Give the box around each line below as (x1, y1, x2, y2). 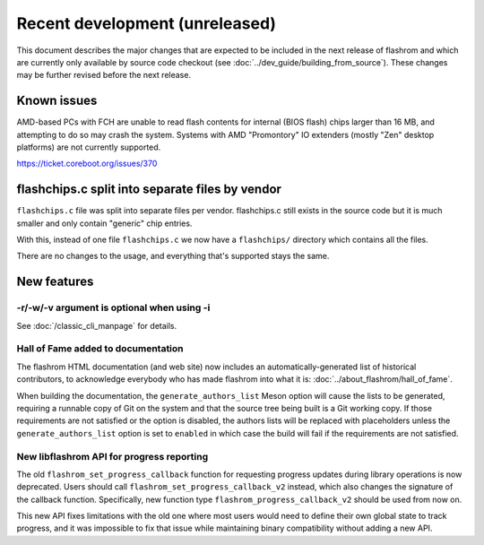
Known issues (16, 93, 98, 108)
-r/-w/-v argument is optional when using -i (16, 301, 211, 314)
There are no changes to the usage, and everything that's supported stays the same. (16, 251, 330, 262)
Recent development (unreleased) (16, 13, 277, 33)
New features (16, 274, 94, 290)
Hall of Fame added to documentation (16, 342, 184, 355)
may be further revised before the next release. (16, 70, 192, 81)
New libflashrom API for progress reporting (16, 450, 209, 463)
